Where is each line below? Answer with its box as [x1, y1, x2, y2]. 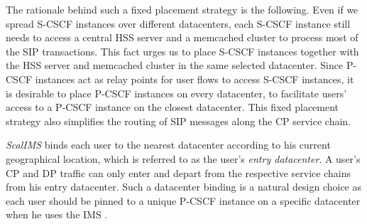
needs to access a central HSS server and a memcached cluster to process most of [6, 30, 358, 45]
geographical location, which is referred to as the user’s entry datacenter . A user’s [6, 151, 361, 166]
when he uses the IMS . [6, 207, 108, 222]
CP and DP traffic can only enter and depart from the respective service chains [6, 165, 351, 180]
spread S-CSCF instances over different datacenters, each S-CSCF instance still [6, 16, 351, 31]
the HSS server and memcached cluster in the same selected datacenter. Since [6, 58, 344, 73]
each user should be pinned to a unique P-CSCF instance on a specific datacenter [6, 193, 361, 208]
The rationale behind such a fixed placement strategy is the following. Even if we [6, 2, 358, 16]
